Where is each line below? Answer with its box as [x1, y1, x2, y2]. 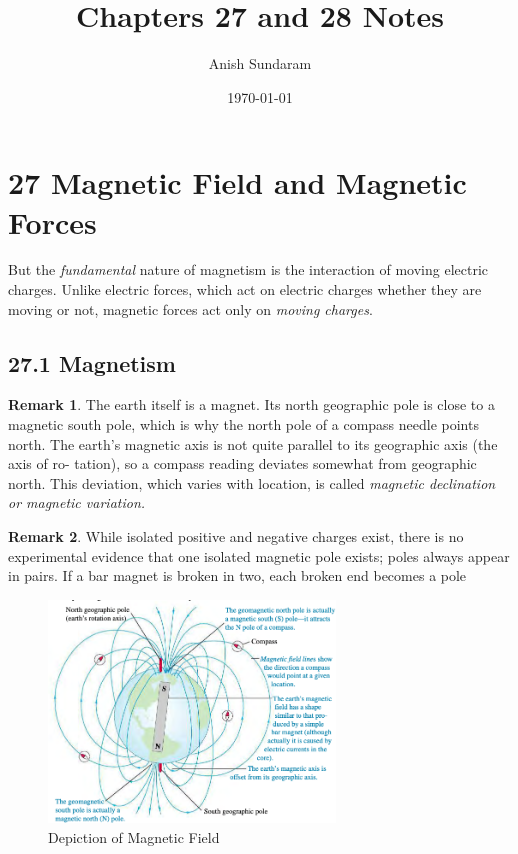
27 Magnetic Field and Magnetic [8, 162, 467, 203]
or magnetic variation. [8, 492, 146, 513]
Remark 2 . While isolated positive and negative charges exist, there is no [8, 525, 464, 546]
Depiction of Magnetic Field [48, 826, 220, 847]
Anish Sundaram [208, 53, 312, 74]
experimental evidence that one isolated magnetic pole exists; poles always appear [8, 545, 510, 566]
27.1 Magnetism [8, 347, 176, 378]
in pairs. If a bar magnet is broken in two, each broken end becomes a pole [8, 565, 467, 586]
